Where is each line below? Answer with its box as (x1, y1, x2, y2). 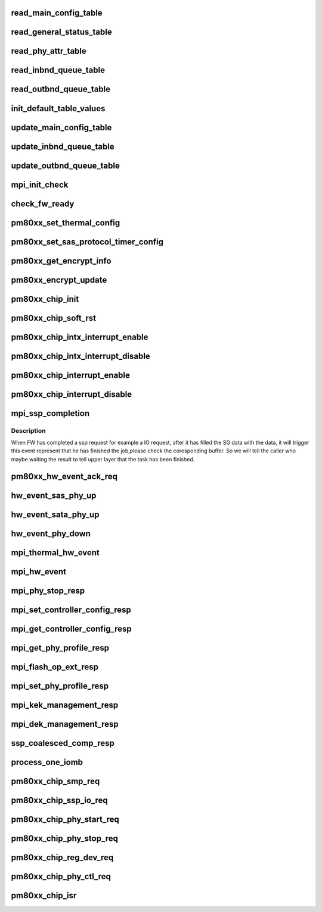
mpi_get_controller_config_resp (11, 623, 132, 633)
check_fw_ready (11, 198, 75, 209)
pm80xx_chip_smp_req (11, 776, 100, 786)
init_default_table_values (11, 103, 106, 114)
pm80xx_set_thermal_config (11, 218, 120, 228)
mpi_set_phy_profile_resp (11, 681, 109, 691)
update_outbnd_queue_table (11, 160, 120, 170)
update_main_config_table (11, 123, 112, 133)
